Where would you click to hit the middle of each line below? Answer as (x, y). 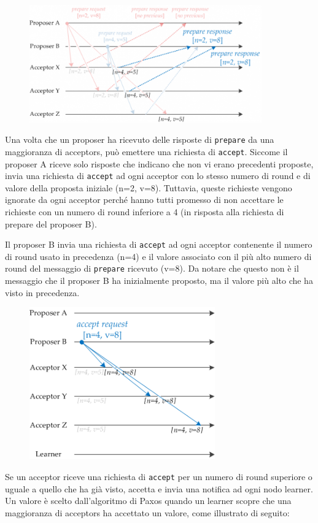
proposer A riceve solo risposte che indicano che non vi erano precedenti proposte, (159, 163)
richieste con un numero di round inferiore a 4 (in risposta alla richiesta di (145, 212)
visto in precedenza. (42, 292)
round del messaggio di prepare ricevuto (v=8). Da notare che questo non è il (152, 268)
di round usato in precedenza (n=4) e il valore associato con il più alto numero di (158, 256)
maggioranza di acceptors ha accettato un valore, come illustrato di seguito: (147, 512)
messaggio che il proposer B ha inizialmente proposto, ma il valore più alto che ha (159, 281)
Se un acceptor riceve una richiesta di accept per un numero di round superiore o (159, 476)
